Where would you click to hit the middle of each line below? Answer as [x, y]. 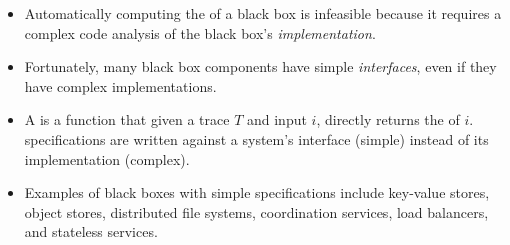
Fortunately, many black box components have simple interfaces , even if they [260, 66]
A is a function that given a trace [127, 119]
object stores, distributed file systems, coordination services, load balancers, [256, 211]
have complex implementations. [120, 85]
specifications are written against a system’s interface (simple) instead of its [256, 138]
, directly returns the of [388, 119]
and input [276, 119]
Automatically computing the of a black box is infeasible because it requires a [263, 13]
